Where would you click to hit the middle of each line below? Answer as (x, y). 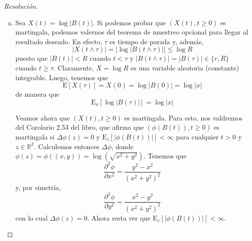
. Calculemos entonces (67, 146)
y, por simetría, (38, 187)
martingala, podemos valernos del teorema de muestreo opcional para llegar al (132, 32)
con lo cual (31, 217)
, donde (123, 146)
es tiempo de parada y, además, (157, 41)
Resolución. (21, 6)
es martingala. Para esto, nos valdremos (183, 117)
